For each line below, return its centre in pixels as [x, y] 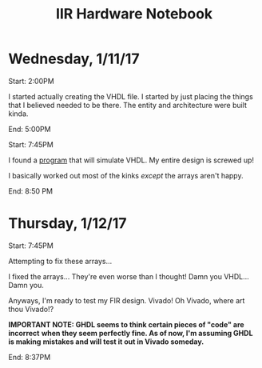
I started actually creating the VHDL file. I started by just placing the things [131, 96]
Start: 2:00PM [31, 81]
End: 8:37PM [30, 357]
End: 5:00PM [30, 129]
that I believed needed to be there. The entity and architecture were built [128, 105]
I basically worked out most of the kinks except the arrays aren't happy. [126, 175]
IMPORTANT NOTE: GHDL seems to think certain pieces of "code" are [127, 324]
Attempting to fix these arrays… [60, 261]
